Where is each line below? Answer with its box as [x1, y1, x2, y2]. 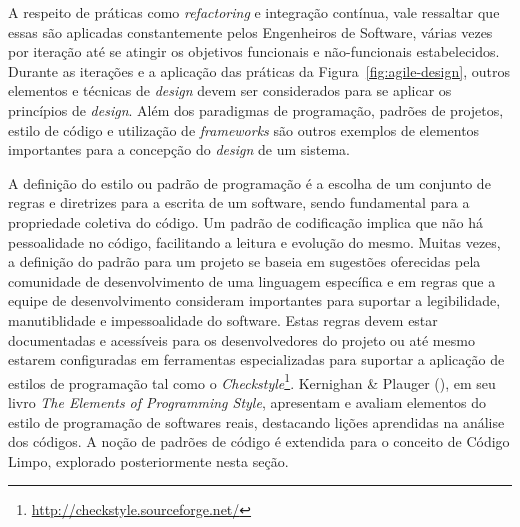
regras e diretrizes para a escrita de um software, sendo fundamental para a [8, 192, 470, 213]
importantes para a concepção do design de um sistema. [8, 139, 350, 160]
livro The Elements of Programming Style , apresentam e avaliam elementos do [8, 391, 487, 412]
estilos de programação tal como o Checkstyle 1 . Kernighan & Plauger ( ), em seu [8, 369, 496, 393]
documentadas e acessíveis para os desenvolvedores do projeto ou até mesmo [8, 329, 475, 350]
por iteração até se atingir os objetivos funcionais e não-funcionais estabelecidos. [8, 41, 500, 62]
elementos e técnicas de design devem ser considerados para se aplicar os [8, 80, 452, 101]
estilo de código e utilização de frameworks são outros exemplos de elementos [8, 119, 480, 140]
